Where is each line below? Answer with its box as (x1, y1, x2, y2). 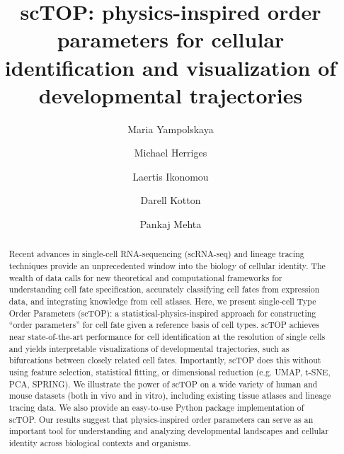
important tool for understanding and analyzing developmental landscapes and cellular (8, 425, 329, 437)
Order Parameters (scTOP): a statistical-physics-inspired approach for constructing (8, 307, 316, 319)
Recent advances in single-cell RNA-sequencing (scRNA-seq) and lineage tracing (8, 248, 304, 260)
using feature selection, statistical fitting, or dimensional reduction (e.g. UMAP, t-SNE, (8, 366, 331, 378)
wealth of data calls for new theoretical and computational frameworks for (8, 271, 282, 283)
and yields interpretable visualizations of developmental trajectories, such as (8, 342, 289, 354)
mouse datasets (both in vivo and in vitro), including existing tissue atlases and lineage (8, 390, 331, 402)
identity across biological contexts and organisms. (8, 436, 191, 448)
